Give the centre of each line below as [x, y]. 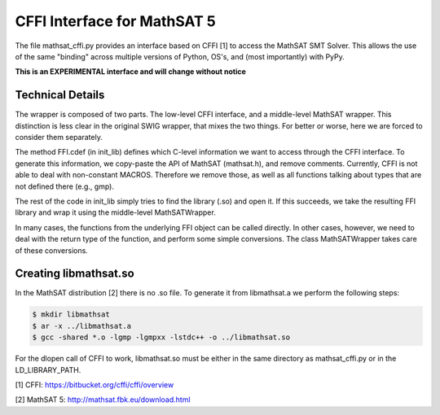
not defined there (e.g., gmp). [64, 186]
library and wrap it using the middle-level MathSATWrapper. [115, 212]
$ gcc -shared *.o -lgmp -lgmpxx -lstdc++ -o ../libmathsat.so [161, 337]
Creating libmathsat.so [75, 274]
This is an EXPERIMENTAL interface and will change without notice [130, 72]
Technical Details [60, 95]
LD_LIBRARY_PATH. [48, 369]
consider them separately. [59, 138]
